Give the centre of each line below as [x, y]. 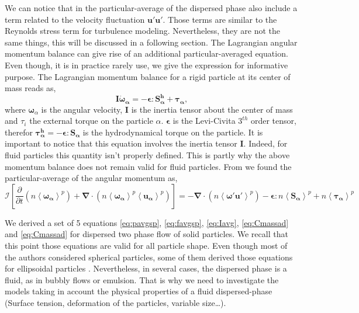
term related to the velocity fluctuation [75, 19]
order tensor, [273, 121]
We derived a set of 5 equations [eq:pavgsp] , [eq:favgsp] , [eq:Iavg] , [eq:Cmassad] [147, 222]
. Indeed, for [265, 143]
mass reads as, [30, 88]
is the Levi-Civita [204, 121]
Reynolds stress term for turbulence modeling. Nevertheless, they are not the [143, 31]
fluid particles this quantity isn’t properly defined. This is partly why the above [147, 155]
